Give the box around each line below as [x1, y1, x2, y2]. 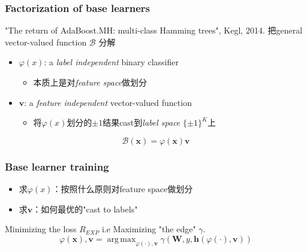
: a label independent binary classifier [44, 56, 179, 68]
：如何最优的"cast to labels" [32, 202, 138, 215]
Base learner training [5, 159, 109, 174]
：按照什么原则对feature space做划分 [52, 183, 193, 195]
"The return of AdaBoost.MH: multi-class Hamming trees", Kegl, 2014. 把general [5, 24, 303, 37]
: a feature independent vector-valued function [24, 96, 192, 108]
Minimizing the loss [5, 223, 77, 235]
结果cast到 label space [103, 116, 180, 129]
